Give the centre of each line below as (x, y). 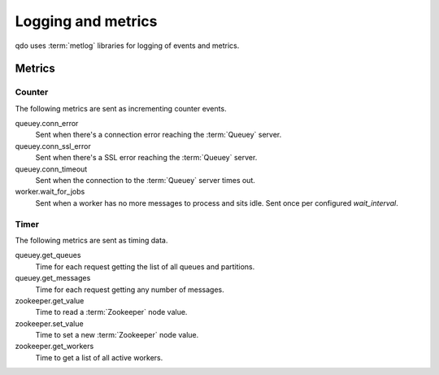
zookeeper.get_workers (54, 347)
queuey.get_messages (53, 278)
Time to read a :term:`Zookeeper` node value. (111, 312)
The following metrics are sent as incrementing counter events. (121, 108)
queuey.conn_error (47, 124)
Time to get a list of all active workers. (99, 357)
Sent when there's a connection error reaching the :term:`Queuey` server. (159, 135)
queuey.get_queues (48, 255)
